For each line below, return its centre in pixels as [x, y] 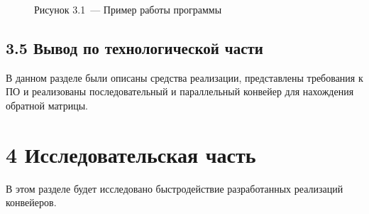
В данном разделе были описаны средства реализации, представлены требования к [184, 77]
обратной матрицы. [47, 105]
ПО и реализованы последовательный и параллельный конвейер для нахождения [180, 91]
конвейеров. [31, 202]
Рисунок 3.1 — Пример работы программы [128, 9]
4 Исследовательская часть [131, 154]
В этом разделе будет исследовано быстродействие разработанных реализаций [175, 188]
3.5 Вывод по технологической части [134, 47]
